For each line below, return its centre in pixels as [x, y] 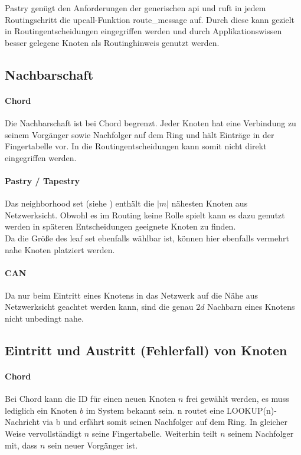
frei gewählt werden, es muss [238, 399]
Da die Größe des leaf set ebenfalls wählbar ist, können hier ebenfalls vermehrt [147, 238]
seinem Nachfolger [261, 433]
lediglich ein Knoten [41, 410]
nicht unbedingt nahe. [44, 318]
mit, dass [21, 445]
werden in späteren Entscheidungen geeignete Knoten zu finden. [120, 226]
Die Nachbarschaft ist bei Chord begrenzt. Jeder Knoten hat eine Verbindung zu [150, 122]
